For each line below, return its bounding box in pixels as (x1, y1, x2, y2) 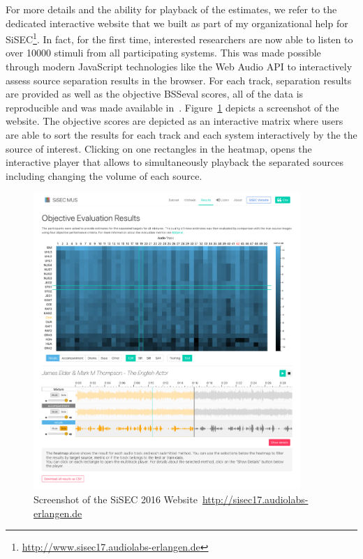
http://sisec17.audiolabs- (202, 492, 309, 507)
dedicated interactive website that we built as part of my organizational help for (6, 15, 348, 30)
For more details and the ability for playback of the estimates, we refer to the (6, 2, 337, 16)
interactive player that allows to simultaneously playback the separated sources (6, 155, 343, 169)
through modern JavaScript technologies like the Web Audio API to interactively (6, 59, 353, 74)
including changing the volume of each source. (6, 168, 202, 183)
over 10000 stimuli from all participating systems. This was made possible (6, 45, 321, 60)
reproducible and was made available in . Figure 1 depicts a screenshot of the (6, 100, 339, 114)
